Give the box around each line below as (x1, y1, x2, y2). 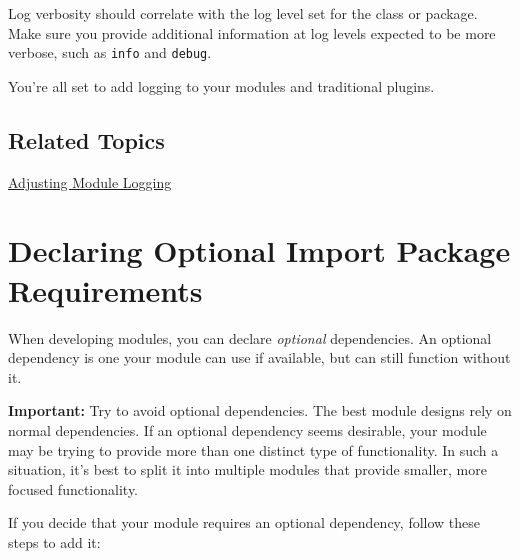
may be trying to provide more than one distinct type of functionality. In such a (8, 439, 499, 460)
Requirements (8, 269, 203, 310)
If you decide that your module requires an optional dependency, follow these (8, 512, 481, 533)
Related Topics (8, 124, 165, 155)
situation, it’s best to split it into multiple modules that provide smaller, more (8, 459, 487, 480)
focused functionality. (8, 478, 139, 499)
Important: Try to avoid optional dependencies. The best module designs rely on (8, 400, 512, 421)
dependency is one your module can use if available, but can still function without (8, 347, 511, 368)
